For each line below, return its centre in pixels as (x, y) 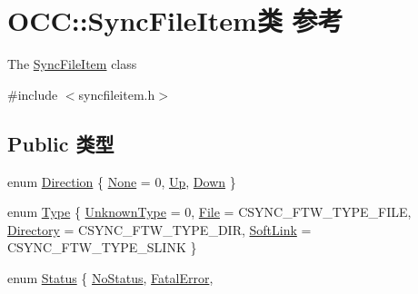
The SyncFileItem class (72, 64)
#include (33, 94)
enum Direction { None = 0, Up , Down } (122, 181)
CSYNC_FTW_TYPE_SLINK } (102, 247)
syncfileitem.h (117, 94)
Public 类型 (61, 143)
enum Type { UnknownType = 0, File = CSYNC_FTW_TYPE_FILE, (209, 212)
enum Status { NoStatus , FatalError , (110, 277)
